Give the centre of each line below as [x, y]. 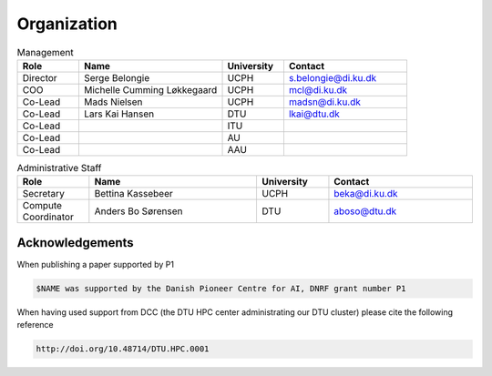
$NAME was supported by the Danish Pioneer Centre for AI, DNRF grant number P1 [221, 288]
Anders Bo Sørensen [138, 211]
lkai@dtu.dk [314, 114]
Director [40, 77]
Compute [42, 206]
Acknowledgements [75, 243]
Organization [67, 24]
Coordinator [48, 217]
